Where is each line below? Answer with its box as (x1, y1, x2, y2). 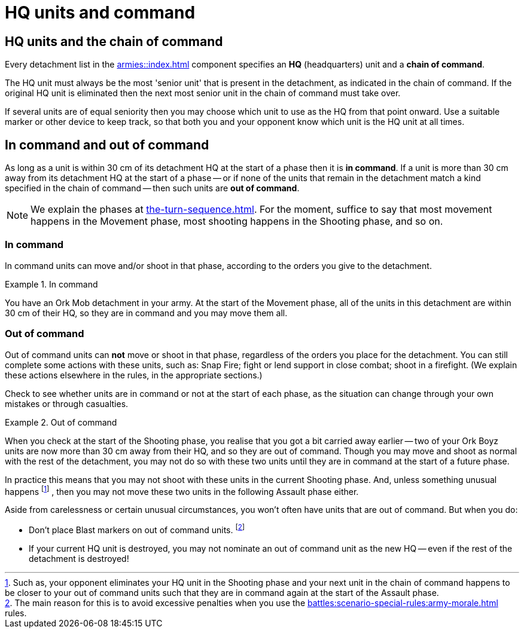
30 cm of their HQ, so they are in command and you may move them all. (5, 307, 288, 318)
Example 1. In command (5, 279, 98, 289)
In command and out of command (5, 137, 209, 152)
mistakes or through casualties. (5, 398, 129, 409)
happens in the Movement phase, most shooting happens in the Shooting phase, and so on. (31, 215, 443, 228)
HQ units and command (5, 2, 196, 23)
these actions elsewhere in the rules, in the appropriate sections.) (5, 369, 263, 380)
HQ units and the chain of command (5, 33, 223, 49)
